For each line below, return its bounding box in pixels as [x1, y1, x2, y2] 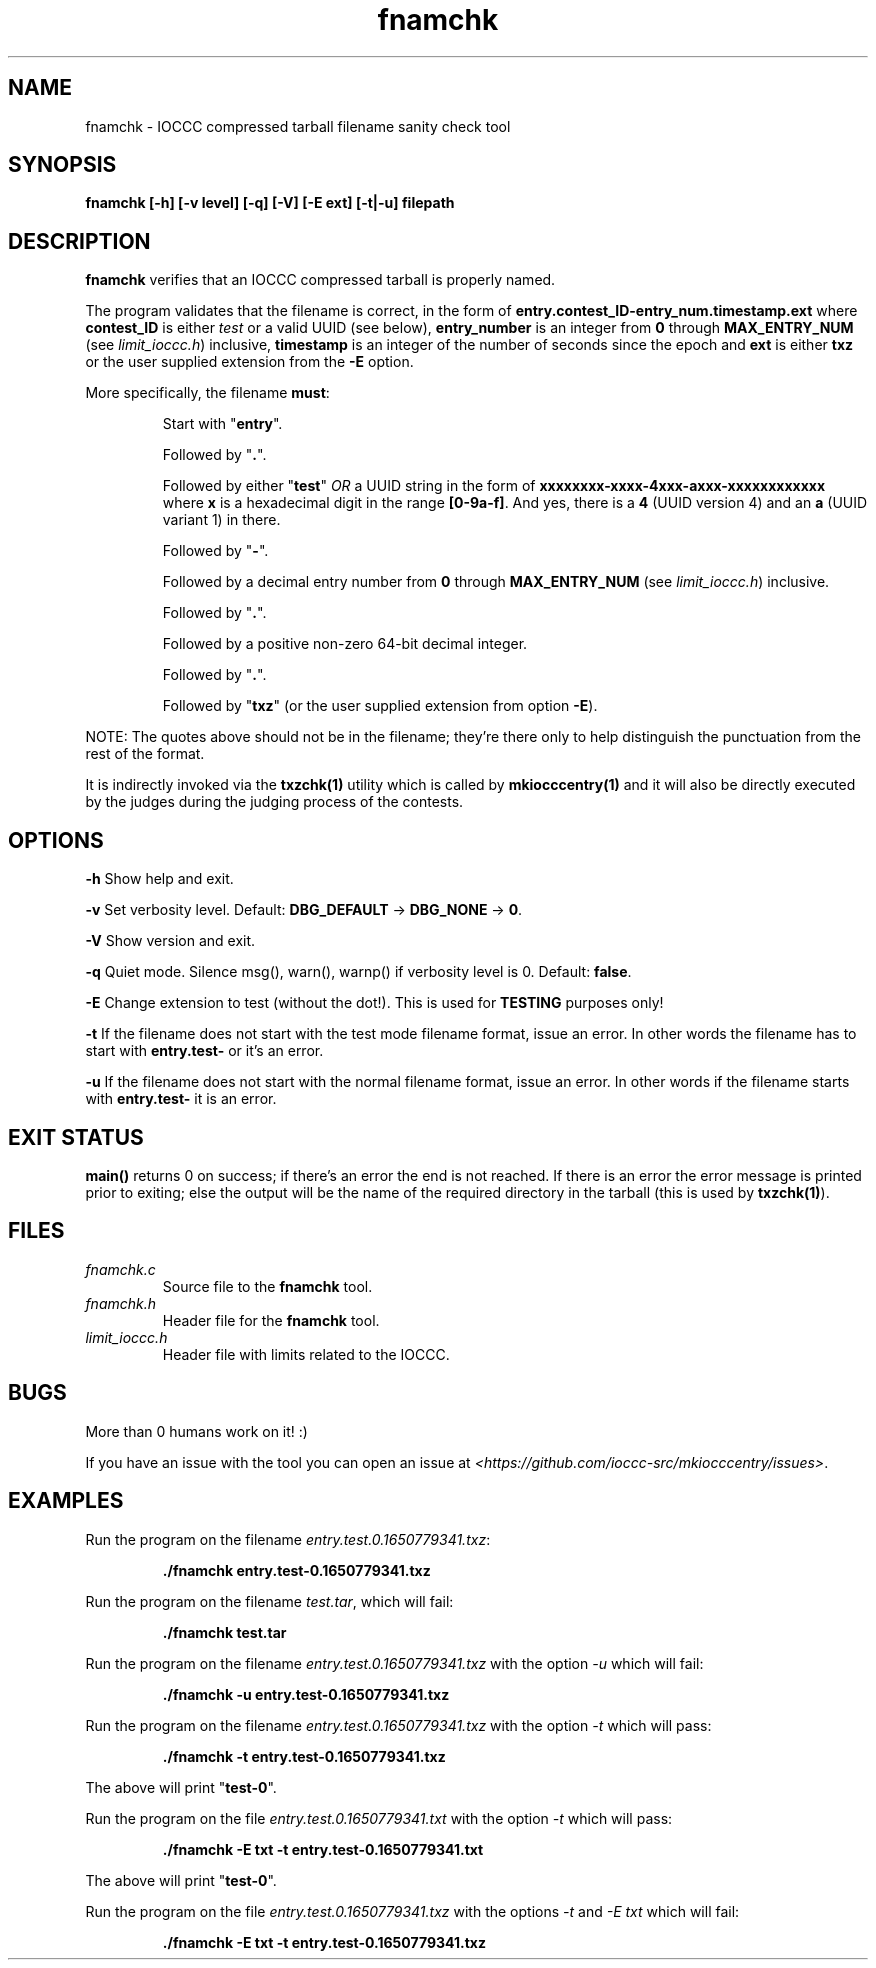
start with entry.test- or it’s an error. [85, 1042, 324, 1060]
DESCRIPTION [8, 228, 151, 254]
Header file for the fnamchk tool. [162, 1311, 380, 1329]
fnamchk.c [85, 1260, 156, 1278]
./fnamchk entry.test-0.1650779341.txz [162, 1561, 431, 1579]
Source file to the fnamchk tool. [162, 1277, 373, 1295]
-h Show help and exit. [85, 870, 234, 888]
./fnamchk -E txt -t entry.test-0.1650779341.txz [162, 1933, 486, 1951]
